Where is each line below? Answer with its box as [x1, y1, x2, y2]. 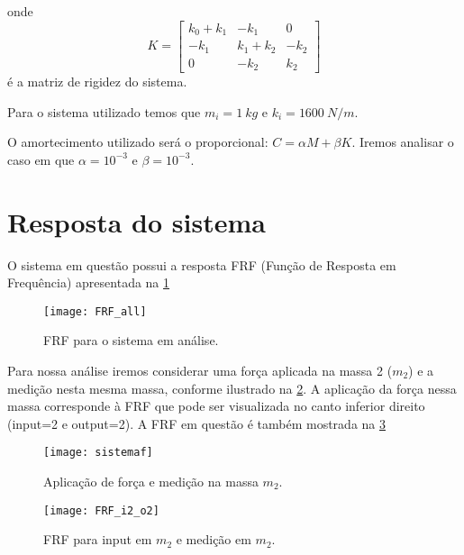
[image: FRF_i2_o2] [43, 504, 159, 517]
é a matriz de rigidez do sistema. [7, 72, 187, 91]
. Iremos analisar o [351, 132, 454, 151]
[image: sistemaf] [43, 446, 153, 459]
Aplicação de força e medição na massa [43, 472, 259, 491]
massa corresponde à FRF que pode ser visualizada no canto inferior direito [7, 396, 425, 415]
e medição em [176, 530, 251, 549]
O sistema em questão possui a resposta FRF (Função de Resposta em [7, 255, 396, 274]
